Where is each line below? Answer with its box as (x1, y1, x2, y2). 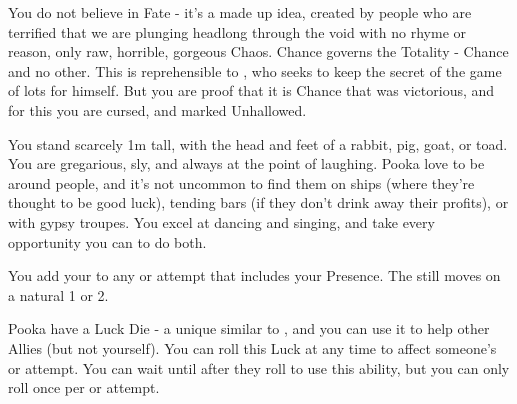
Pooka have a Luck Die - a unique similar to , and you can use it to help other (8, 318, 490, 339)
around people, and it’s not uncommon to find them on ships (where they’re (8, 172, 475, 193)
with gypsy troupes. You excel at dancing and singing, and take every (8, 211, 435, 232)
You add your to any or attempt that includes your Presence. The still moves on (8, 265, 501, 286)
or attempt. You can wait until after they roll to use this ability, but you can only (8, 357, 510, 378)
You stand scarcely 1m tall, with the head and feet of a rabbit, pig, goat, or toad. (8, 133, 508, 154)
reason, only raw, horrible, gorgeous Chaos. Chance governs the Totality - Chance (8, 41, 509, 62)
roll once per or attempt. (8, 377, 160, 398)
